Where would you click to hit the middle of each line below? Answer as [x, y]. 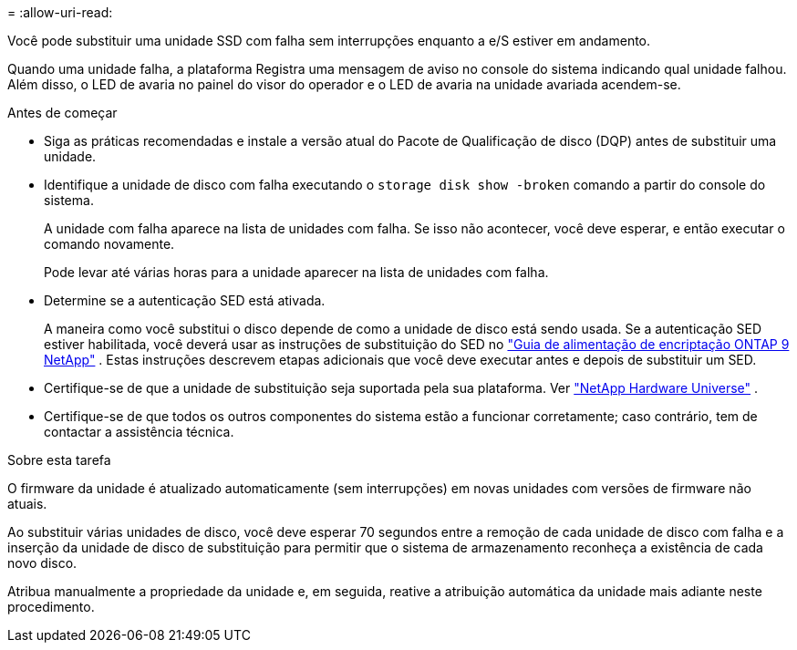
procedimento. [51, 607]
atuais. [27, 504]
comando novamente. [109, 244]
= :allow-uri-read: [60, 12]
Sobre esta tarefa [59, 460]
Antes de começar [62, 113]
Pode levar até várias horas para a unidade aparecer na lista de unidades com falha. [296, 272]
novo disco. [42, 563]
